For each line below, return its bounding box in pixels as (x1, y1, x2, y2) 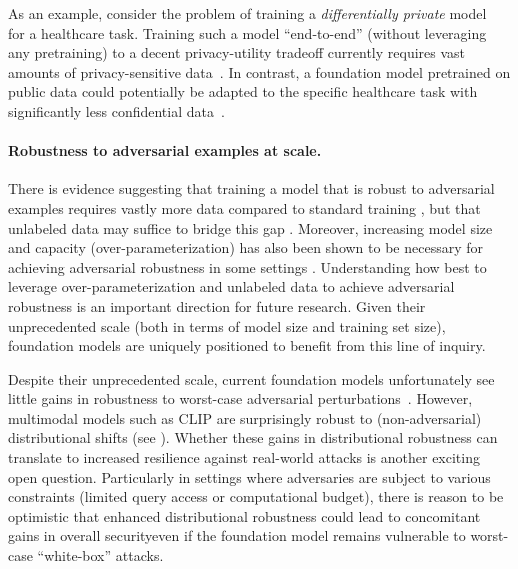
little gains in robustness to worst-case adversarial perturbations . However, (8, 388, 473, 409)
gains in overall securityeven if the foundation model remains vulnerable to (8, 525, 466, 546)
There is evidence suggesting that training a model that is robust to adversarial (8, 178, 495, 199)
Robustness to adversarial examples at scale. (8, 140, 322, 161)
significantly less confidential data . (8, 100, 225, 121)
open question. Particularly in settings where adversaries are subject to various (8, 466, 491, 487)
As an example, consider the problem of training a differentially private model (8, 3, 487, 23)
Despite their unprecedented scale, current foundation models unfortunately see (8, 368, 495, 389)
